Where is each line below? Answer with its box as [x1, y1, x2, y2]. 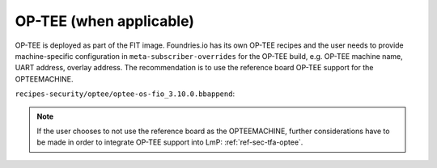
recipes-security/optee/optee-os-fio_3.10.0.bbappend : [15, 89, 235, 99]
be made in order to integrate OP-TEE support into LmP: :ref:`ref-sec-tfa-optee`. [36, 137, 303, 147]
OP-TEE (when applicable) [15, 12, 194, 30]
